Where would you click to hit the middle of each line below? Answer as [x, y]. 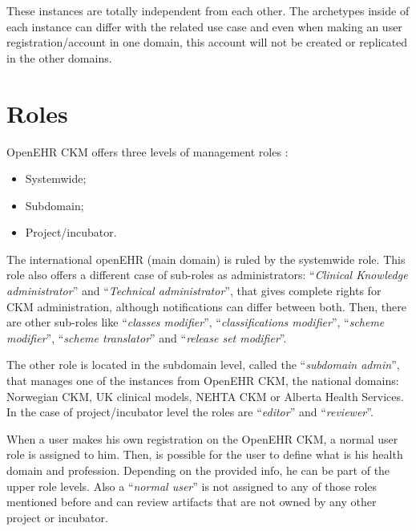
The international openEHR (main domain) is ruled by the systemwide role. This [206, 259]
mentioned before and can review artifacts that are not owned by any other [192, 502]
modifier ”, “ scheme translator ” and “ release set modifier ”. [147, 337]
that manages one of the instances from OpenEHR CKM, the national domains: [203, 381]
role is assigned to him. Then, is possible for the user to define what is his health [205, 454]
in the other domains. [59, 57]
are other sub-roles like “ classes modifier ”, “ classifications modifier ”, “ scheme [196, 322]
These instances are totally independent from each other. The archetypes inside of [208, 10]
